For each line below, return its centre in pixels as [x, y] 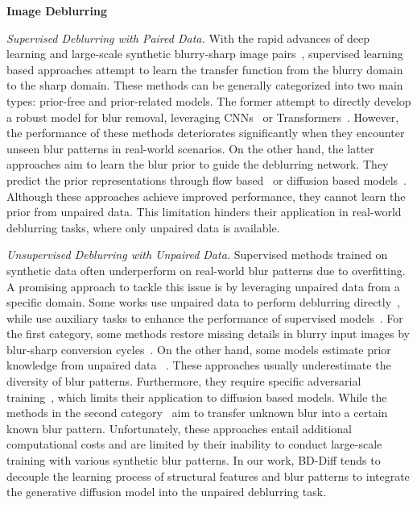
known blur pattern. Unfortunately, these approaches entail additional [179, 428]
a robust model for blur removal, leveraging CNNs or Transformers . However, [203, 117]
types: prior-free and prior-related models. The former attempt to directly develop [209, 100]
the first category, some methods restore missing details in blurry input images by [208, 334]
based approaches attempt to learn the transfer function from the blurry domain [205, 69]
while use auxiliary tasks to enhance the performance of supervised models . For [205, 317]
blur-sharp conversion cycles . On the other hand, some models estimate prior [199, 349]
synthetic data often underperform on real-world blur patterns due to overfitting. [206, 270]
